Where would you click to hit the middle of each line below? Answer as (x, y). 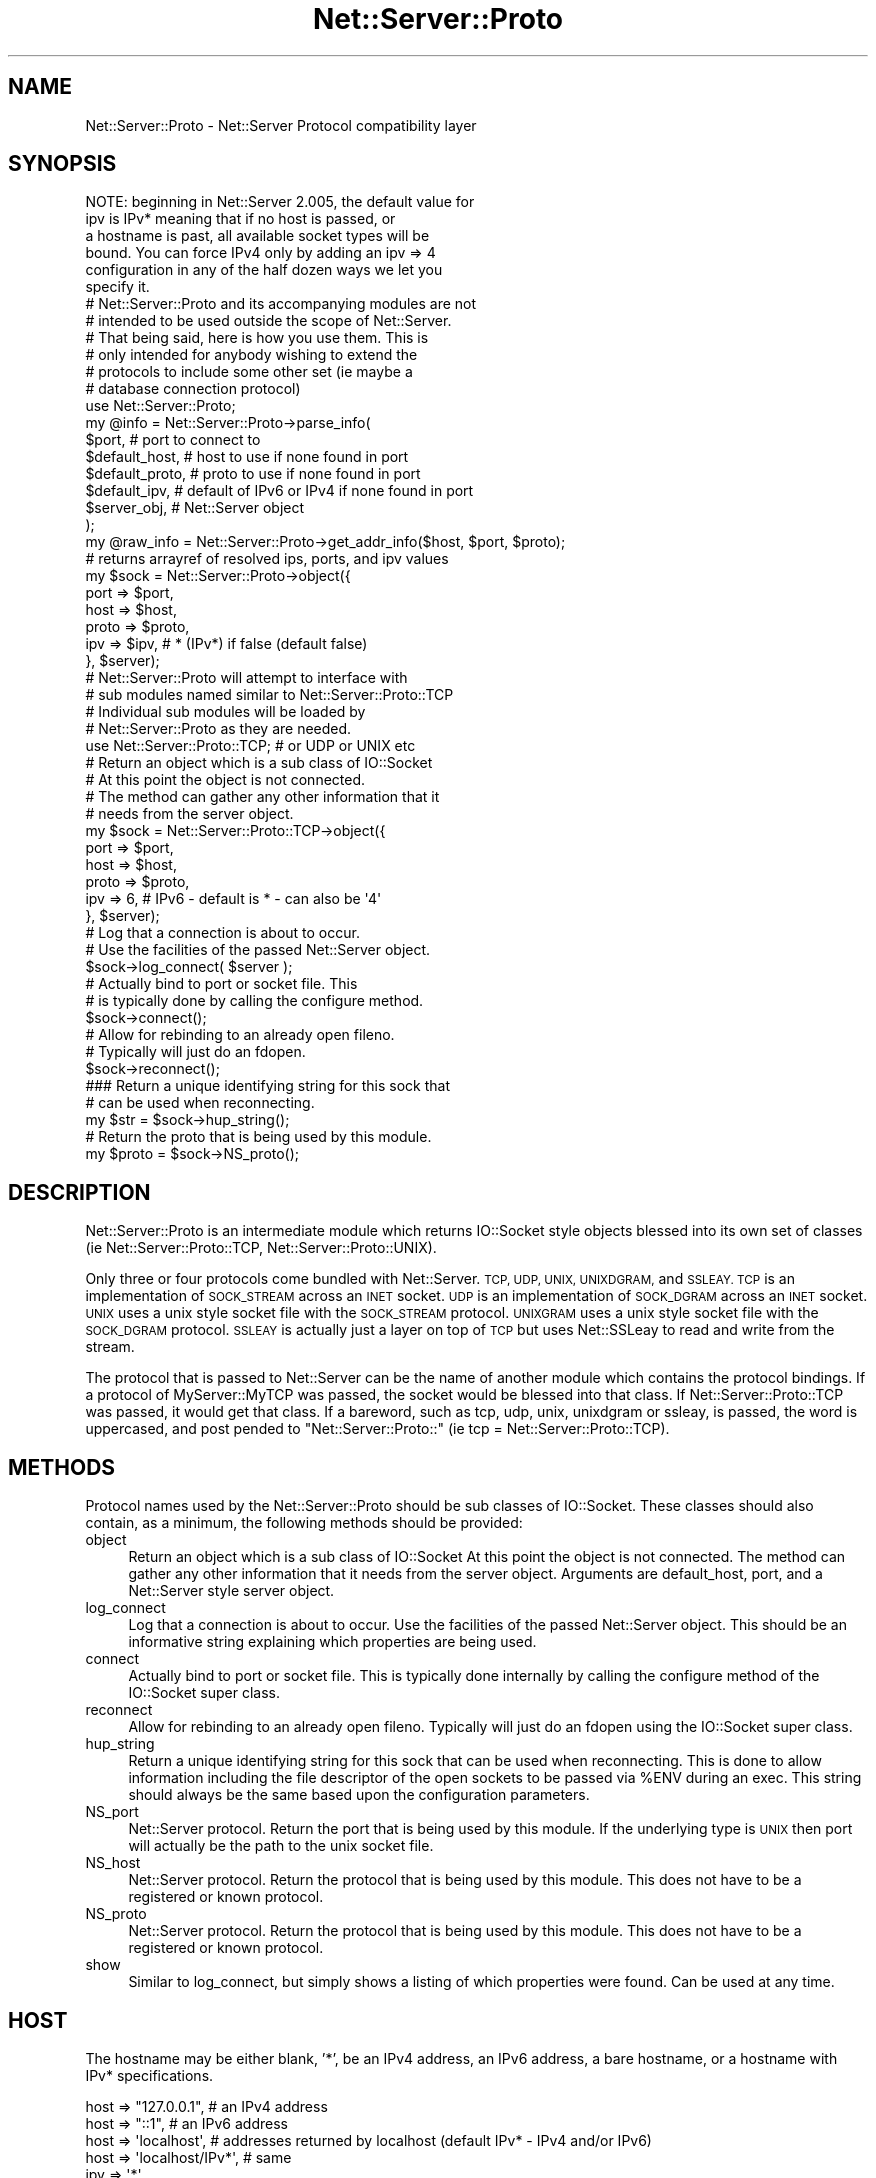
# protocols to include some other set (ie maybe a (249, 372)
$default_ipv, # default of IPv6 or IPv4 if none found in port (279, 491)
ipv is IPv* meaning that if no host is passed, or (240, 219)
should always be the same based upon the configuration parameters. (359, 1795)
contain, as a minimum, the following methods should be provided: (304, 1523)
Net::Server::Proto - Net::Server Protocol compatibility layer (281, 125)
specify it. (117, 287)
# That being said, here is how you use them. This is (257, 338)
